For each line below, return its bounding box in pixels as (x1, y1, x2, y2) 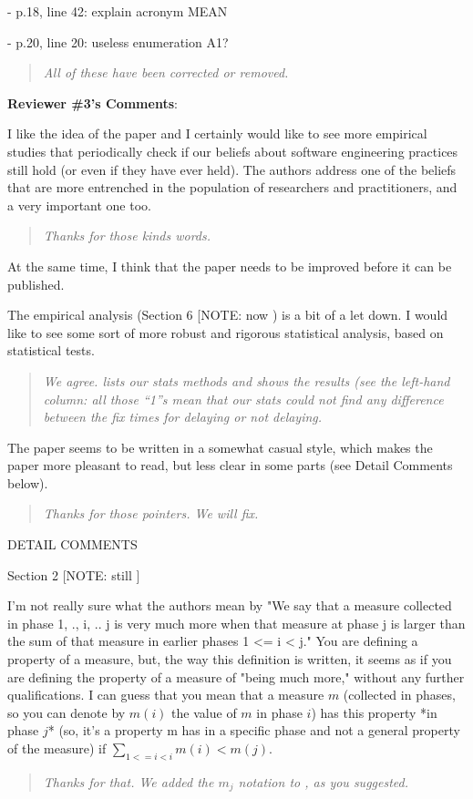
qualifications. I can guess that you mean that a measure (7, 685, 324, 704)
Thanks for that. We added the (43, 772, 214, 791)
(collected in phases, (343, 685, 456, 704)
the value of (171, 702, 237, 722)
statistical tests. (7, 341, 95, 360)
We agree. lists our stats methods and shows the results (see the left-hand (43, 371, 450, 390)
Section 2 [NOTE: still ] (7, 565, 140, 584)
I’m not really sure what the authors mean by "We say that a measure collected (7, 596, 452, 615)
